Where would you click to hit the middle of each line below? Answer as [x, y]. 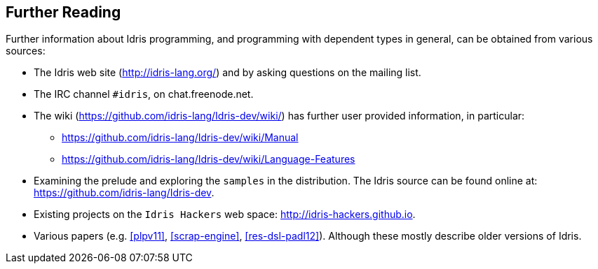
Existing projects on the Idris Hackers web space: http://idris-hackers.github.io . [225, 215]
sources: [26, 51]
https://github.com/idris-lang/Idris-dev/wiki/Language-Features [209, 159]
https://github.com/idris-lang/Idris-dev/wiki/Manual [180, 138]
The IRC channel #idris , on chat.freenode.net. [144, 94]
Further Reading [63, 12]
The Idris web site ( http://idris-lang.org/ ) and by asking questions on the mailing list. [227, 73]
